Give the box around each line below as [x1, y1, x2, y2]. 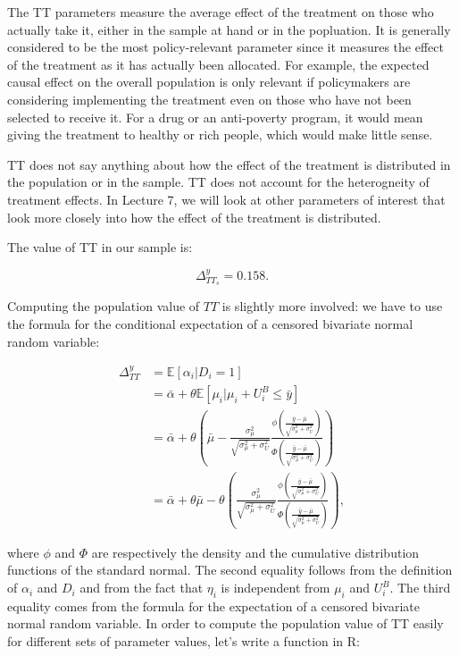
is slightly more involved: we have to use [221, 297, 443, 315]
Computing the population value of [7, 297, 200, 315]
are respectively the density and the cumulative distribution [91, 542, 420, 561]
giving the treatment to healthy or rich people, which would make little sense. [7, 125, 433, 144]
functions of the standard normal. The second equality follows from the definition [7, 560, 453, 579]
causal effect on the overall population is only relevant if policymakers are [7, 72, 411, 91]
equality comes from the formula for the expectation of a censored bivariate [7, 596, 420, 615]
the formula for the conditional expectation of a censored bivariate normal [7, 314, 413, 332]
